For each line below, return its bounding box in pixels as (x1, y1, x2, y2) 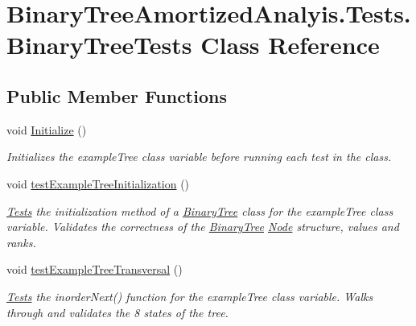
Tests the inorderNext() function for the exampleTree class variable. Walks (6, 287, 373, 304)
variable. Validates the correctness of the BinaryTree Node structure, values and (6, 218, 399, 235)
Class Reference (200, 28, 380, 61)
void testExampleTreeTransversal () (6, 261, 183, 278)
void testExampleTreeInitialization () (6, 175, 190, 192)
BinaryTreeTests (6, 28, 192, 61)
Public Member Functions (6, 83, 227, 108)
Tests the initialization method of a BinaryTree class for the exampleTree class (6, 202, 393, 219)
